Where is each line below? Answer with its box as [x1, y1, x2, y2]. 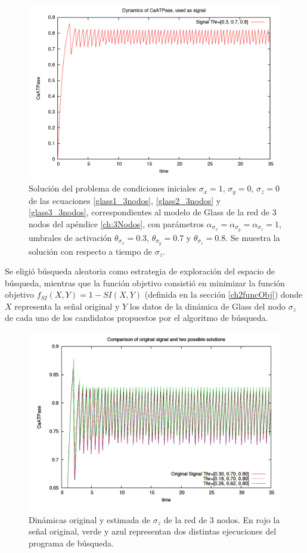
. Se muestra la [225, 231, 280, 243]
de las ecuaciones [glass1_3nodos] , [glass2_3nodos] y [29, 194, 221, 206]
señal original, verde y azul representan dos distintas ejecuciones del [29, 525, 277, 537]
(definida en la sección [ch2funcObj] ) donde [144, 288, 303, 301]
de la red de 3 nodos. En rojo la [163, 513, 280, 526]
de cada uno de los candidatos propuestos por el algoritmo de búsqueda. [5, 311, 268, 324]
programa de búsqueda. [29, 537, 114, 549]
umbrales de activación [29, 231, 112, 243]
